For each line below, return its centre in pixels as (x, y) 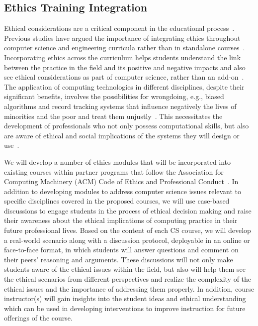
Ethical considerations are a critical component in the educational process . (119, 28)
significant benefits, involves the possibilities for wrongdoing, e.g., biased (114, 96)
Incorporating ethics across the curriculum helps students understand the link (123, 57)
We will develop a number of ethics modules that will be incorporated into (118, 162)
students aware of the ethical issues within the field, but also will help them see (125, 269)
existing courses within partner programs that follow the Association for (114, 171)
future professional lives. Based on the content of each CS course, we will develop (128, 230)
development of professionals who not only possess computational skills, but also (127, 126)
